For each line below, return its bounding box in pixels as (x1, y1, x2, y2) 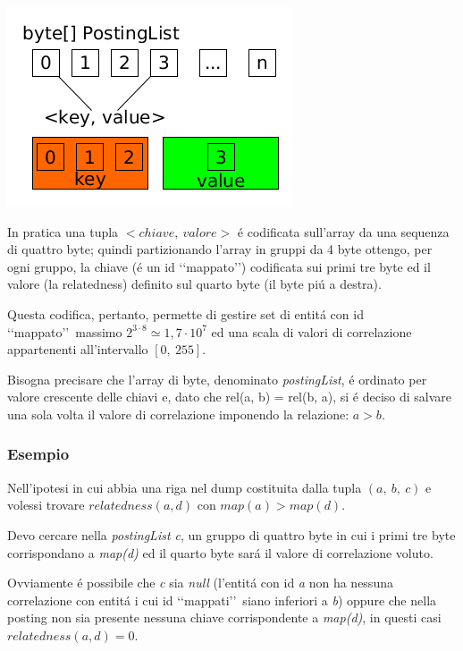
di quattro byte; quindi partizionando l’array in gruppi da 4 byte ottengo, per (7, 240, 433, 258)
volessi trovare (7, 495, 85, 514)
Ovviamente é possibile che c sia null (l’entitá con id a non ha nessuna (7, 573, 393, 592)
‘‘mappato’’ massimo (7, 322, 122, 341)
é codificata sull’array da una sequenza (237, 222, 450, 241)
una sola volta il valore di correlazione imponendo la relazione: (7, 404, 349, 423)
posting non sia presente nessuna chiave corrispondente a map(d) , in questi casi (7, 608, 442, 627)
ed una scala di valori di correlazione (211, 322, 412, 341)
